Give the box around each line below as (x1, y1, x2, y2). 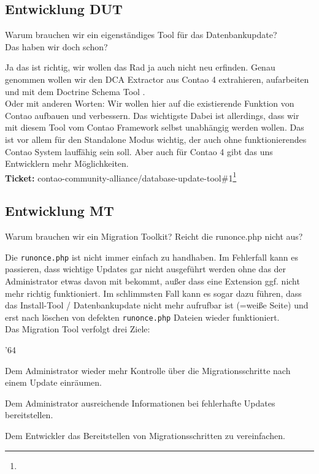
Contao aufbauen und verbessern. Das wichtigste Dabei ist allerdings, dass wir (5, 109, 299, 121)
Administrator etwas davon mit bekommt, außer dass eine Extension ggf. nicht (5, 275, 300, 288)
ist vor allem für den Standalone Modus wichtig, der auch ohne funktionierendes (5, 132, 307, 145)
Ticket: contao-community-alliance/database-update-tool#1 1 (5, 169, 237, 184)
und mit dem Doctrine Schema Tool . (5, 85, 145, 97)
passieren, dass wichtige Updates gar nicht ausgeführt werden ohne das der (5, 262, 286, 275)
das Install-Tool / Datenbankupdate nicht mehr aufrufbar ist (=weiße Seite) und (5, 299, 309, 312)
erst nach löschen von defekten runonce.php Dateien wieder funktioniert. (5, 310, 280, 323)
